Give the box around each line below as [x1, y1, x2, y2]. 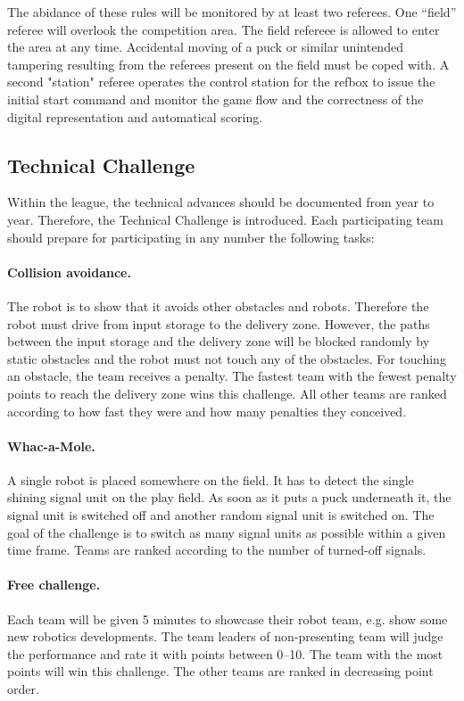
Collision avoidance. [7, 262, 131, 281]
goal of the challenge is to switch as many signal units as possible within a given [7, 523, 446, 541]
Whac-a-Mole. [7, 436, 95, 455]
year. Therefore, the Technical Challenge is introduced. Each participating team [7, 210, 443, 228]
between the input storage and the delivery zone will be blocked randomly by [7, 332, 430, 350]
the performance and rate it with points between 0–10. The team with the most [7, 644, 443, 663]
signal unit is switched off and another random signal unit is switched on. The [7, 506, 435, 524]
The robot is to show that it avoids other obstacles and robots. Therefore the [7, 296, 429, 315]
